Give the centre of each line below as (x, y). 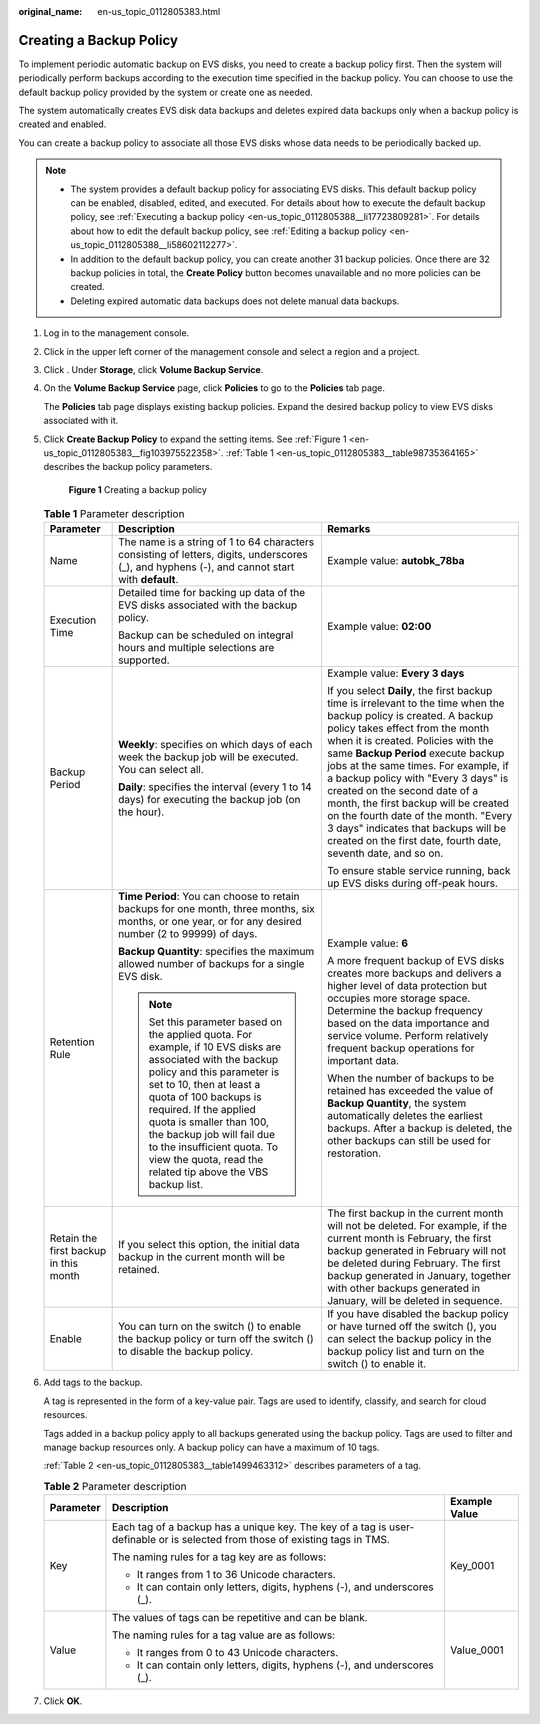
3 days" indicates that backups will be (416, 828)
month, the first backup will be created (418, 803)
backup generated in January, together (419, 1276)
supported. (144, 660)
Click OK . (63, 1701)
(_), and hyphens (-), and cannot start (206, 567)
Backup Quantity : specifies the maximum (216, 952)
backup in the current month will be (201, 1257)
